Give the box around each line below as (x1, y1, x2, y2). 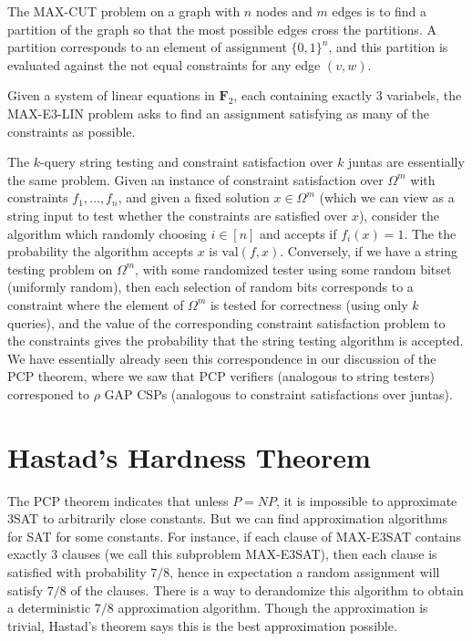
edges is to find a (332, 2, 427, 20)
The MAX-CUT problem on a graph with (7, 2, 241, 20)
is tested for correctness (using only (210, 295, 408, 314)
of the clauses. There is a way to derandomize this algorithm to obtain (70, 580, 464, 599)
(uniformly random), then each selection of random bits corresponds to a (7, 277, 414, 296)
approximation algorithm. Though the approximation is (118, 598, 428, 617)
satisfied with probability (7, 562, 147, 581)
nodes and (255, 2, 313, 20)
